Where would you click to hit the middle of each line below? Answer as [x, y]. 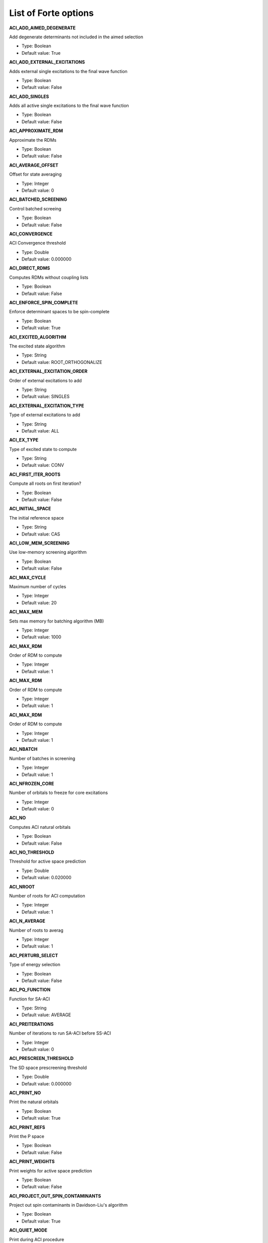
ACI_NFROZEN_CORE [32, 784]
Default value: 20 [39, 603]
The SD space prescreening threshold [48, 1067]
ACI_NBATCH [23, 749]
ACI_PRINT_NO [25, 1093]
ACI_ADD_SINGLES [29, 96]
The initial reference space [36, 518]
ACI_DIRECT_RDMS [30, 268]
